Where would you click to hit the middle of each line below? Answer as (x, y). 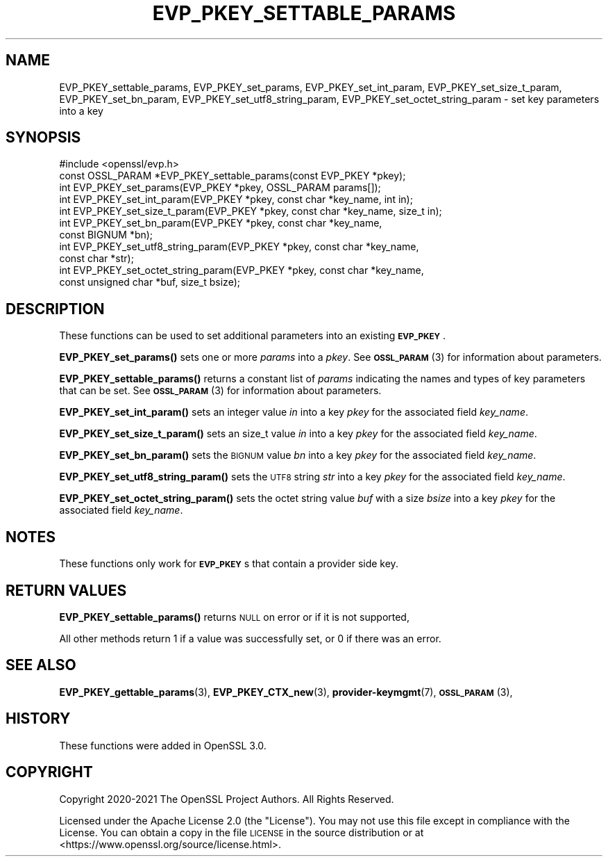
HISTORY (38, 719)
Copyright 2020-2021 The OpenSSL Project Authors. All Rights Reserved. (227, 799)
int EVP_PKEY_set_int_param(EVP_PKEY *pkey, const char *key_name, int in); (236, 200)
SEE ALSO (41, 665)
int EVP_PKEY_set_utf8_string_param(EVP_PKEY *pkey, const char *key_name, (239, 247)
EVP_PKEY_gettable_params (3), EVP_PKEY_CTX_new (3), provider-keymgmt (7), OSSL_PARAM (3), (286, 692)
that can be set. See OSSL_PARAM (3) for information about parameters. (220, 391)
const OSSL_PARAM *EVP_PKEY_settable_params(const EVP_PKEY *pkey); (233, 176)
